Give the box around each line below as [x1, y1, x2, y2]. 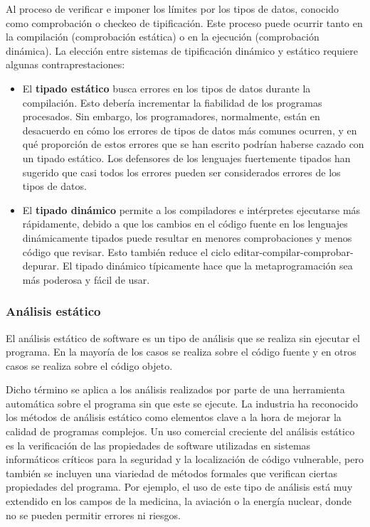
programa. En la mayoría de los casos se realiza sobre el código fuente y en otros [6, 344, 356, 359]
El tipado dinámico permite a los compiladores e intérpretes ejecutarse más [22, 202, 361, 217]
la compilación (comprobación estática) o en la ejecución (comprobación [6, 29, 319, 44]
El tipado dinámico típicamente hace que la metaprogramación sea [62, 258, 353, 273]
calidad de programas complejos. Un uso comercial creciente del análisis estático [6, 424, 355, 439]
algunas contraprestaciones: [6, 57, 125, 72]
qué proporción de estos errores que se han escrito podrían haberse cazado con [22, 137, 364, 151]
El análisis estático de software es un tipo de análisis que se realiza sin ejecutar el [6, 330, 360, 345]
